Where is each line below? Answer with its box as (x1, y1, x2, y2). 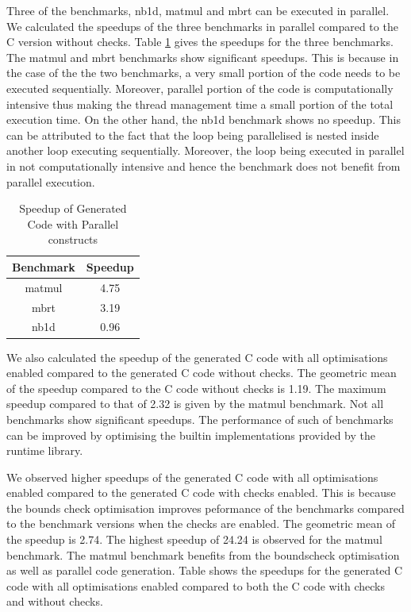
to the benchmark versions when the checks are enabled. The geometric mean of (6, 515, 395, 532)
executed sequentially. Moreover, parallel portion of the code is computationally (6, 79, 394, 96)
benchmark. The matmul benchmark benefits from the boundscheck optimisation (6, 546, 400, 563)
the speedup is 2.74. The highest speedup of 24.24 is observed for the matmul (6, 531, 382, 548)
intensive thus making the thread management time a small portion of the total (6, 95, 394, 112)
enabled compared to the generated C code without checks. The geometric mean (6, 364, 397, 381)
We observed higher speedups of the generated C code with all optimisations (6, 468, 378, 485)
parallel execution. (6, 173, 95, 190)
